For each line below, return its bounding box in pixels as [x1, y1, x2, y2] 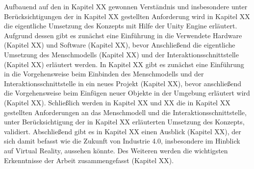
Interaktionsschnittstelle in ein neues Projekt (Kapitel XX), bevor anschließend [4, 78, 242, 88]
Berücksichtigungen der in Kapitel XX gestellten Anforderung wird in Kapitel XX [4, 11, 250, 21]
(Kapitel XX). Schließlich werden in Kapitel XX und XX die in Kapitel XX [4, 97, 230, 107]
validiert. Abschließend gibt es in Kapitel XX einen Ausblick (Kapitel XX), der [4, 126, 241, 136]
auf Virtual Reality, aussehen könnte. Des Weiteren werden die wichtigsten [4, 145, 228, 155]
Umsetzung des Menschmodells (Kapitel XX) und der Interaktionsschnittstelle [4, 49, 239, 59]
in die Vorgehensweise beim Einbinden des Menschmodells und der [4, 69, 204, 79]
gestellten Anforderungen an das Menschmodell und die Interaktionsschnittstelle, [4, 107, 247, 117]
